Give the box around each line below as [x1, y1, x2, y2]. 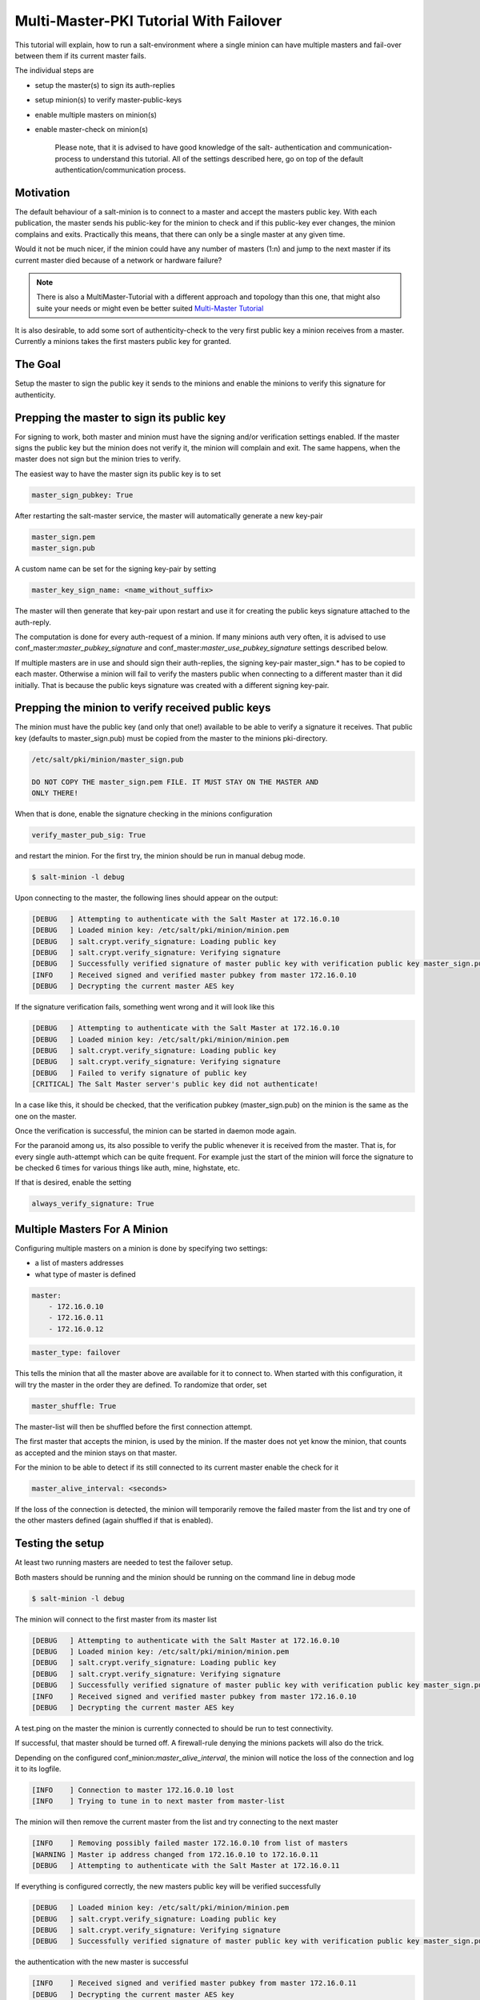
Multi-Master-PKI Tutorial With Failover [14, 12, 282, 30]
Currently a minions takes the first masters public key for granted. [14, 337, 231, 346]
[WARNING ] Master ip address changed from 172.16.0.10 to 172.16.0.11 [31, 1850, 319, 1859]
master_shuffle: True [31, 1401, 117, 1410]
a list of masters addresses [34, 1258, 124, 1268]
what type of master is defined [34, 1269, 136, 1279]
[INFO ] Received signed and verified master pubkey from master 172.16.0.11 [31, 1978, 357, 1988]
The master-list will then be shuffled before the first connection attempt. [14, 1422, 253, 1431]
